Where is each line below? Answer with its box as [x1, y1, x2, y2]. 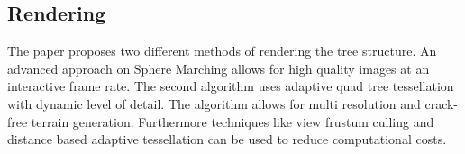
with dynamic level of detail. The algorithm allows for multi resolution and [7, 94, 421, 113]
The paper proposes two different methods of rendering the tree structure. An [7, 41, 437, 60]
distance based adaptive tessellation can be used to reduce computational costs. [7, 130, 447, 149]
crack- [424, 94, 459, 113]
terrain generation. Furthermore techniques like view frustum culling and [31, 112, 434, 131]
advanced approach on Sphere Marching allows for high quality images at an [7, 59, 430, 77]
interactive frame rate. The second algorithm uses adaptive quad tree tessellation [7, 77, 454, 95]
